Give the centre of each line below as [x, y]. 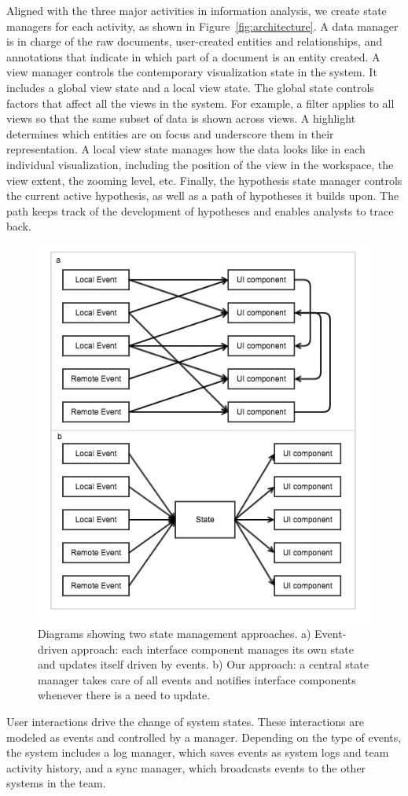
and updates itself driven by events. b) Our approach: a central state [203, 664]
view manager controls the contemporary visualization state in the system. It [192, 72]
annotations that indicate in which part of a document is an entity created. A [193, 56]
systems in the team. [56, 783]
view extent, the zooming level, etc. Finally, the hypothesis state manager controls [204, 180]
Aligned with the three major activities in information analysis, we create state [197, 10]
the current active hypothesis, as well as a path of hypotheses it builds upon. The [203, 195]
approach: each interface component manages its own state [213, 649]
